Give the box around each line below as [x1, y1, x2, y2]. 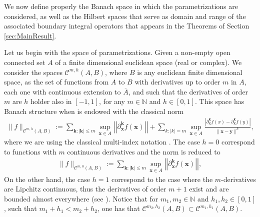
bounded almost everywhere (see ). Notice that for [4, 193, 158, 203]
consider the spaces [4, 66, 62, 77]
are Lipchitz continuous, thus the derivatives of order [4, 183, 166, 194]
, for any [99, 96, 125, 106]
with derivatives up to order [134, 76, 220, 87]
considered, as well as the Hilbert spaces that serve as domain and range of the [4, 10, 246, 21]
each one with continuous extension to [4, 86, 121, 96]
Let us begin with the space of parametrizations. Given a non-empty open [4, 47, 230, 57]
